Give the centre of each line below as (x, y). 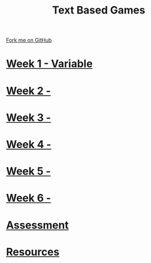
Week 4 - (29, 144)
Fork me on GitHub (29, 40)
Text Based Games (99, 10)
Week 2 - (28, 91)
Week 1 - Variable (49, 64)
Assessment (37, 225)
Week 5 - (28, 171)
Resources (33, 252)
